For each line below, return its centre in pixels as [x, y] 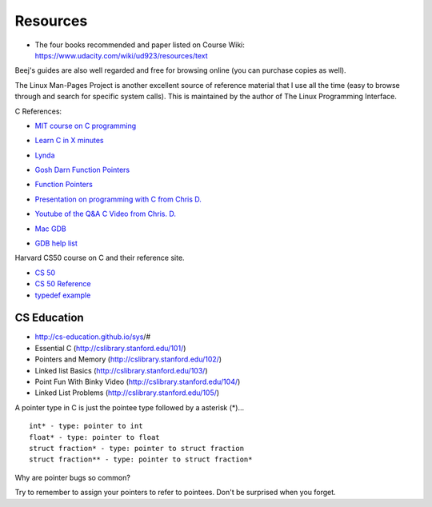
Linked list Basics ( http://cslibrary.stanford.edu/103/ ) [121, 370]
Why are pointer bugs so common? [73, 477]
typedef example [63, 295]
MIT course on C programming [86, 126]
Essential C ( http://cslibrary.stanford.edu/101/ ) [110, 348]
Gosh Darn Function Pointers [82, 170]
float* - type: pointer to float [94, 437]
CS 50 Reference [63, 284]
